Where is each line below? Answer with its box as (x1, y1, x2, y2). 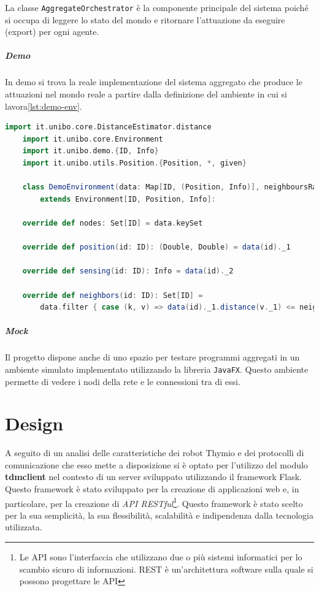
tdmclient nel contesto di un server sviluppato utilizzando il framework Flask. (5, 470, 302, 483)
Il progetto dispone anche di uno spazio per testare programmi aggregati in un (5, 351, 300, 364)
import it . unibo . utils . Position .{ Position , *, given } (22, 158, 247, 167)
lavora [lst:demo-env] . (5, 99, 82, 112)
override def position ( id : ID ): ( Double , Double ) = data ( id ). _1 (22, 243, 291, 252)
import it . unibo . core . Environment (22, 134, 163, 143)
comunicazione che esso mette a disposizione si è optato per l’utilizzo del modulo (5, 458, 308, 471)
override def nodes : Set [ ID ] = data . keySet (22, 218, 203, 227)
